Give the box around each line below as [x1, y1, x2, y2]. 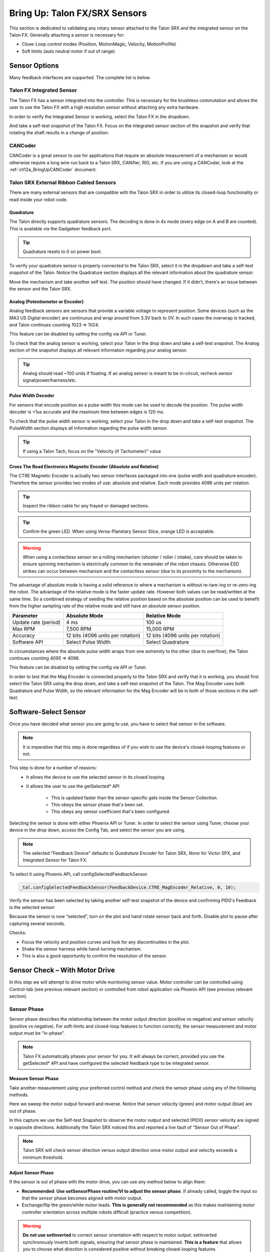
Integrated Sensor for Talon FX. [22, 857, 87, 863]
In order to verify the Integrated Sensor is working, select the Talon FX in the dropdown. [9, 113, 190, 120]
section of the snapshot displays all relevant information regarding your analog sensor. [9, 347, 187, 353]
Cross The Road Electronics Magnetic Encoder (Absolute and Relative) [9, 463, 159, 469]
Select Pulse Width [65, 639, 111, 646]
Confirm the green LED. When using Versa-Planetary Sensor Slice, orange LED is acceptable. [22, 528, 215, 534]
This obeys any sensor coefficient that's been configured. [51, 809, 170, 815]
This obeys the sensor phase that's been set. [51, 802, 144, 807]
